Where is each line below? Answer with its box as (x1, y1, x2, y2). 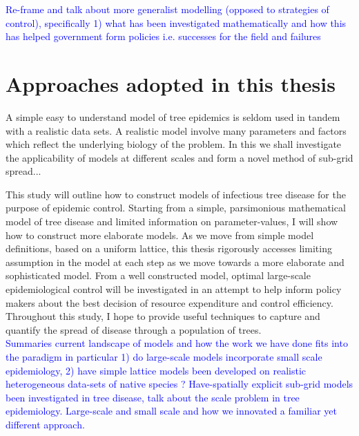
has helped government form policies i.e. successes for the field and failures (6, 29, 321, 44)
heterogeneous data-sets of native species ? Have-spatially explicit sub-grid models (6, 377, 353, 391)
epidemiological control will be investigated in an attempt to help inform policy (6, 282, 342, 296)
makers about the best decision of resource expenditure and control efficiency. (6, 295, 333, 310)
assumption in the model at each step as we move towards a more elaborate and (6, 254, 345, 269)
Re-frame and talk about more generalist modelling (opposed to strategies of (6, 2, 329, 16)
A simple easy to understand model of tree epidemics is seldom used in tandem (6, 109, 340, 124)
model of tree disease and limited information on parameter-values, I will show (6, 214, 338, 229)
